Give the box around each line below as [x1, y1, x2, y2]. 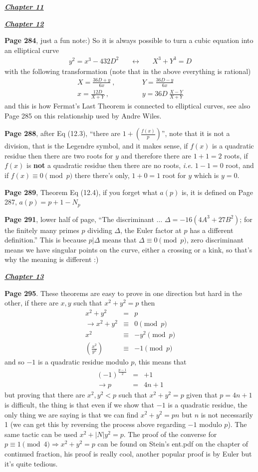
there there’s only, [74, 170, 130, 180]
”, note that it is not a [161, 128, 230, 138]
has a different [190, 224, 234, 235]
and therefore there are [121, 150, 192, 160]
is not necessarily [201, 409, 253, 419]
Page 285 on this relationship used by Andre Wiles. [4, 110, 162, 120]
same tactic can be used [4, 428, 77, 439]
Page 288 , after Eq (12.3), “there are [4, 128, 121, 138]
